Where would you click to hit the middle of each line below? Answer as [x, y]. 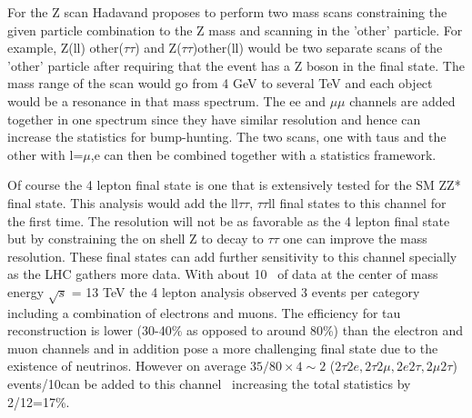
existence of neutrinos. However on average [127, 366]
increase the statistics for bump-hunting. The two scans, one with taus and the [227, 137]
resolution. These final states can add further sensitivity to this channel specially [232, 256]
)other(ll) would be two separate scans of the [317, 48]
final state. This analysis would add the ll [123, 202]
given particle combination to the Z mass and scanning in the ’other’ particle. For [235, 30]
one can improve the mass [355, 239]
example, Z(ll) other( [65, 48]
